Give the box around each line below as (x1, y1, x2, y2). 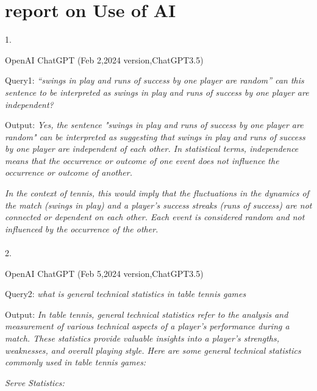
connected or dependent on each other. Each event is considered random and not (5, 210, 305, 223)
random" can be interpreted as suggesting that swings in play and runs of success (5, 130, 305, 143)
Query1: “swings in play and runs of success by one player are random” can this (5, 74, 304, 87)
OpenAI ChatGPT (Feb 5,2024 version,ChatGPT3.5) (5, 267, 204, 279)
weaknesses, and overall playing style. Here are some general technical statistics (5, 343, 301, 356)
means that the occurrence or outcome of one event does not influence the (5, 154, 279, 167)
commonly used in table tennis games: (5, 356, 146, 368)
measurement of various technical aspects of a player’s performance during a (5, 320, 290, 332)
